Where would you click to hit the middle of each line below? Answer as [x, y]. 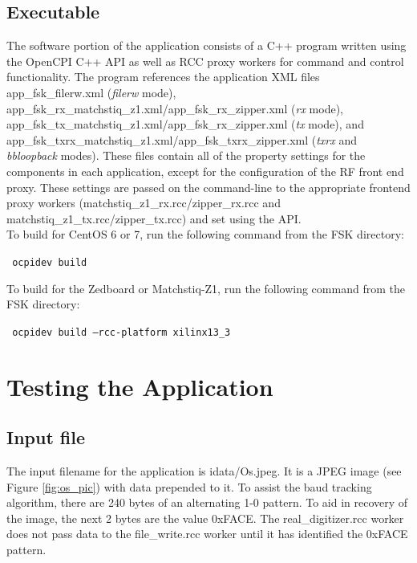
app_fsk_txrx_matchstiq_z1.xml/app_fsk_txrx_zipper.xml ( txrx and [182, 139]
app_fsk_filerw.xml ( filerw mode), [91, 92]
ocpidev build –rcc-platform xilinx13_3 [121, 332]
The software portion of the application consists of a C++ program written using [206, 45]
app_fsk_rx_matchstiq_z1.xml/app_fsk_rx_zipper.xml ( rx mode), [175, 108]
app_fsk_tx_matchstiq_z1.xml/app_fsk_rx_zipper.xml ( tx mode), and [185, 124]
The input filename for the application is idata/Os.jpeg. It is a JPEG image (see [204, 471]
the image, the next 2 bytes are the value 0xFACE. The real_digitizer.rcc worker [205, 518]
